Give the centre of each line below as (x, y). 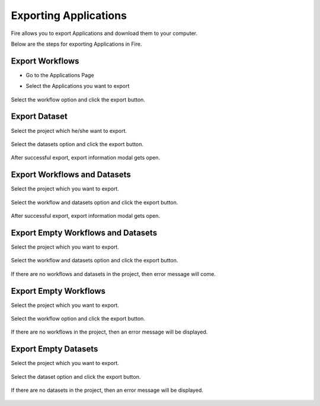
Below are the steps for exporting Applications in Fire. (76, 44)
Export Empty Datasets (55, 349)
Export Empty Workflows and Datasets (84, 232)
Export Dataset (39, 117)
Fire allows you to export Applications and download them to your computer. (104, 33)
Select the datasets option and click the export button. (77, 144)
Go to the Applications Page (60, 75)
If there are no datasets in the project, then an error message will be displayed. (107, 390)
